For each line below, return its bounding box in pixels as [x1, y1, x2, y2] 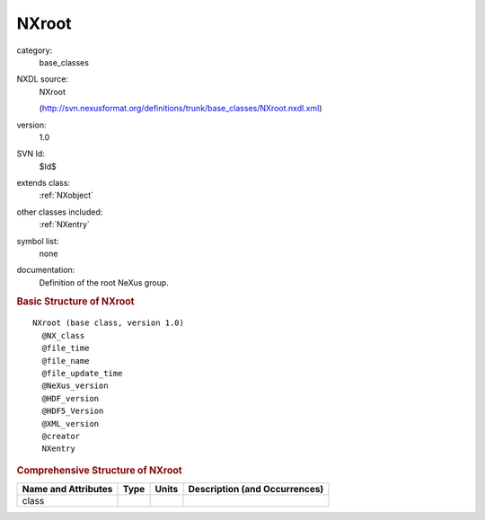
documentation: [16, 265, 75, 276]
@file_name [41, 356, 90, 366]
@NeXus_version [41, 381, 109, 391]
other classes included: [16, 207, 103, 217]
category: [16, 45, 53, 56]
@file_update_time [41, 368, 123, 379]
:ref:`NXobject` [39, 189, 94, 201]
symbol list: [16, 235, 59, 246]
